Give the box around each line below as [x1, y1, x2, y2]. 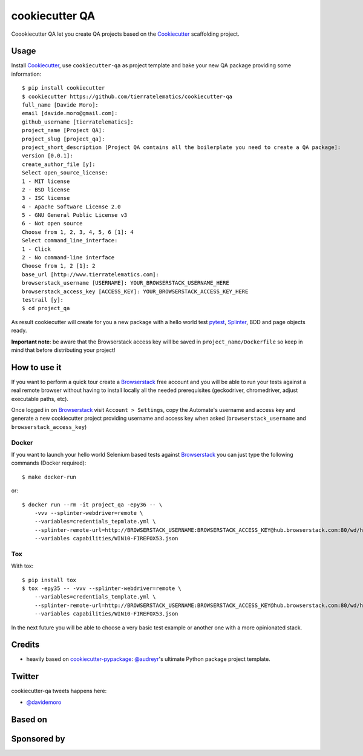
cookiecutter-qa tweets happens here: [11, 688, 107, 695]
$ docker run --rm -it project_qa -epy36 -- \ [22, 501, 163, 508]
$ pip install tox [22, 576, 77, 583]
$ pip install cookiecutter [22, 85, 105, 91]
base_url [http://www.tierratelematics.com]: [22, 271, 160, 278]
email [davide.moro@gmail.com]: [22, 110, 118, 117]
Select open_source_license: [22, 170, 108, 176]
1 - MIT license [22, 177, 70, 185]
